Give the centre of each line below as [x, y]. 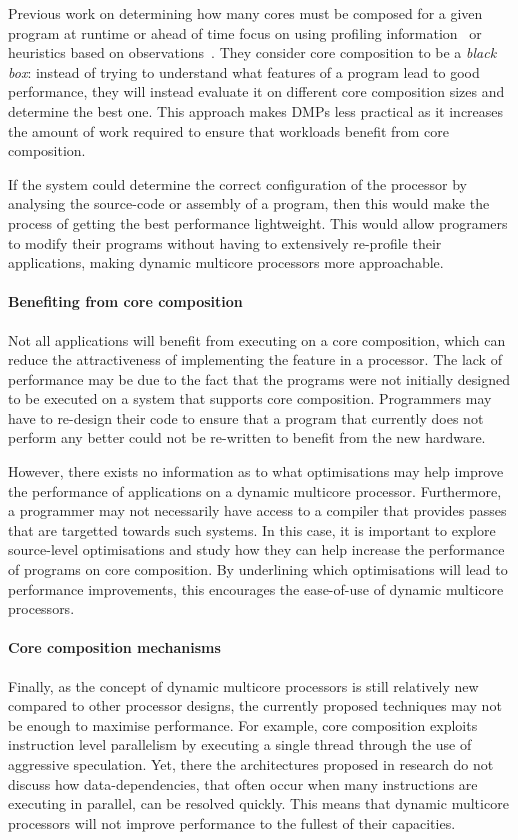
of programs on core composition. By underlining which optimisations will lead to [258, 569]
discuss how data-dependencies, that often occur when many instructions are [243, 783]
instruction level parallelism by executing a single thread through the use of [240, 744]
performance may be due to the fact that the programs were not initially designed [259, 378]
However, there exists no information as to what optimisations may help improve [256, 471]
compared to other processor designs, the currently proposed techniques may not [255, 705]
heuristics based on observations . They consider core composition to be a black [252, 52]
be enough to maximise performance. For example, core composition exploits [243, 724]
